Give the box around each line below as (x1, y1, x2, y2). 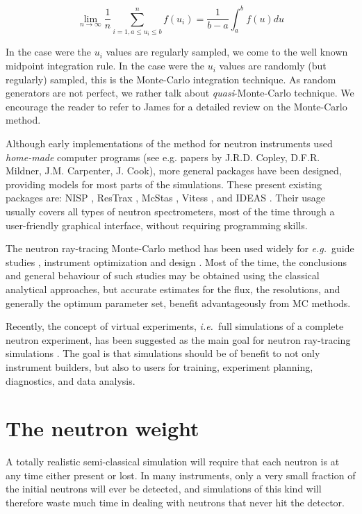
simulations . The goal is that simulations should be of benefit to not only (6, 346, 320, 360)
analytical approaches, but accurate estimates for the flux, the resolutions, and (6, 281, 340, 296)
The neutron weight (6, 414, 199, 442)
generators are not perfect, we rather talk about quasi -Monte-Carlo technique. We (6, 85, 354, 100)
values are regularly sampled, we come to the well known (106, 44, 348, 59)
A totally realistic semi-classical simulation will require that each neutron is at (6, 454, 340, 469)
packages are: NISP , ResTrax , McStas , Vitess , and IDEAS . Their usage (6, 190, 325, 205)
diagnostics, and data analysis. (6, 373, 135, 388)
